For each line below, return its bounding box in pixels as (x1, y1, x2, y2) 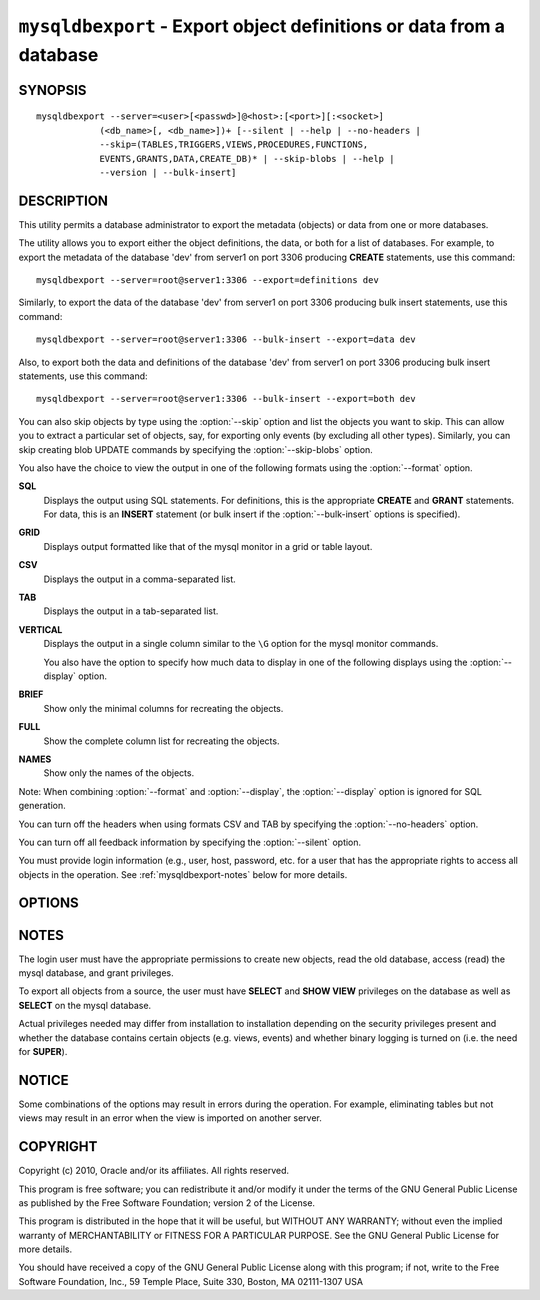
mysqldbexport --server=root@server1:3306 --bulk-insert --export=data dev (36, 334, 416, 345)
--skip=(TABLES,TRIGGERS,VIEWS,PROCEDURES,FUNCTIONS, (99, 139, 369, 150)
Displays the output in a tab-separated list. (43, 605, 219, 617)
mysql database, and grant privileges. (18, 966, 174, 979)
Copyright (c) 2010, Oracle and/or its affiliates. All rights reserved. (18, 1165, 290, 1177)
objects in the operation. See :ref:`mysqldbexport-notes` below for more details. (18, 868, 348, 880)
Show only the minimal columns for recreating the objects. (43, 702, 284, 714)
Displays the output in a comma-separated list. (43, 573, 237, 585)
